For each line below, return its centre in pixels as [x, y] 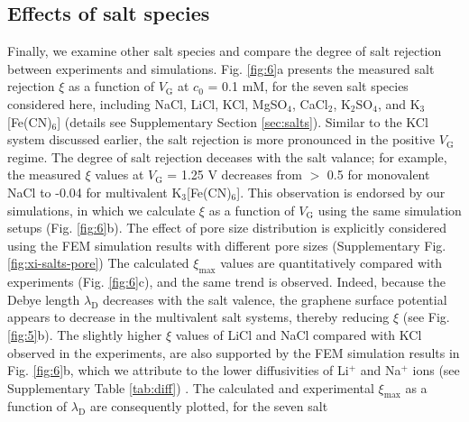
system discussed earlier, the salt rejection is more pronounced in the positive [221, 139]
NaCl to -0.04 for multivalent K [95, 192]
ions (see [436, 370]
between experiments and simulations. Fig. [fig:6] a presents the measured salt [221, 68]
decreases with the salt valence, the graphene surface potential [275, 299]
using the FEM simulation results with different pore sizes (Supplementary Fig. [227, 245]
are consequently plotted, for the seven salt [209, 406]
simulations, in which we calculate [101, 210]
